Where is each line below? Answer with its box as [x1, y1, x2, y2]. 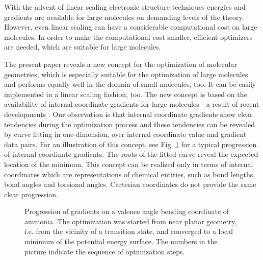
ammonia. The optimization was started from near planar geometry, [24, 216, 237, 226]
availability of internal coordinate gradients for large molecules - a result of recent [4, 99, 259, 109]
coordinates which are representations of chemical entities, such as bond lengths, [4, 169, 255, 179]
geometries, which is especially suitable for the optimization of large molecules [4, 68, 248, 79]
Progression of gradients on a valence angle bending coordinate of [24, 206, 229, 217]
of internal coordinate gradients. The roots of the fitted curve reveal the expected [4, 149, 258, 159]
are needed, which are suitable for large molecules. [4, 41, 161, 52]
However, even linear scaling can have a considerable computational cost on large [4, 21, 257, 32]
